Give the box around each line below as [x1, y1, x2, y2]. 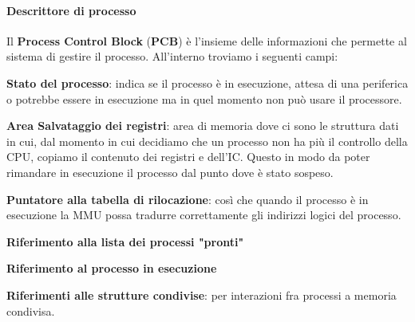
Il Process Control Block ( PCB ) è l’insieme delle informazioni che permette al [6, 32, 407, 49]
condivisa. [6, 302, 55, 319]
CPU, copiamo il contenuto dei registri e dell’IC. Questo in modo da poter [6, 148, 370, 165]
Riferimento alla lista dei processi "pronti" [6, 233, 244, 249]
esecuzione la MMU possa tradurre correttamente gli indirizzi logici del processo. [6, 206, 401, 223]
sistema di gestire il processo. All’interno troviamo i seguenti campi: [6, 48, 338, 65]
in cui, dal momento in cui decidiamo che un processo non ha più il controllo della [6, 132, 408, 149]
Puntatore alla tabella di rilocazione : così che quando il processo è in [6, 190, 369, 207]
